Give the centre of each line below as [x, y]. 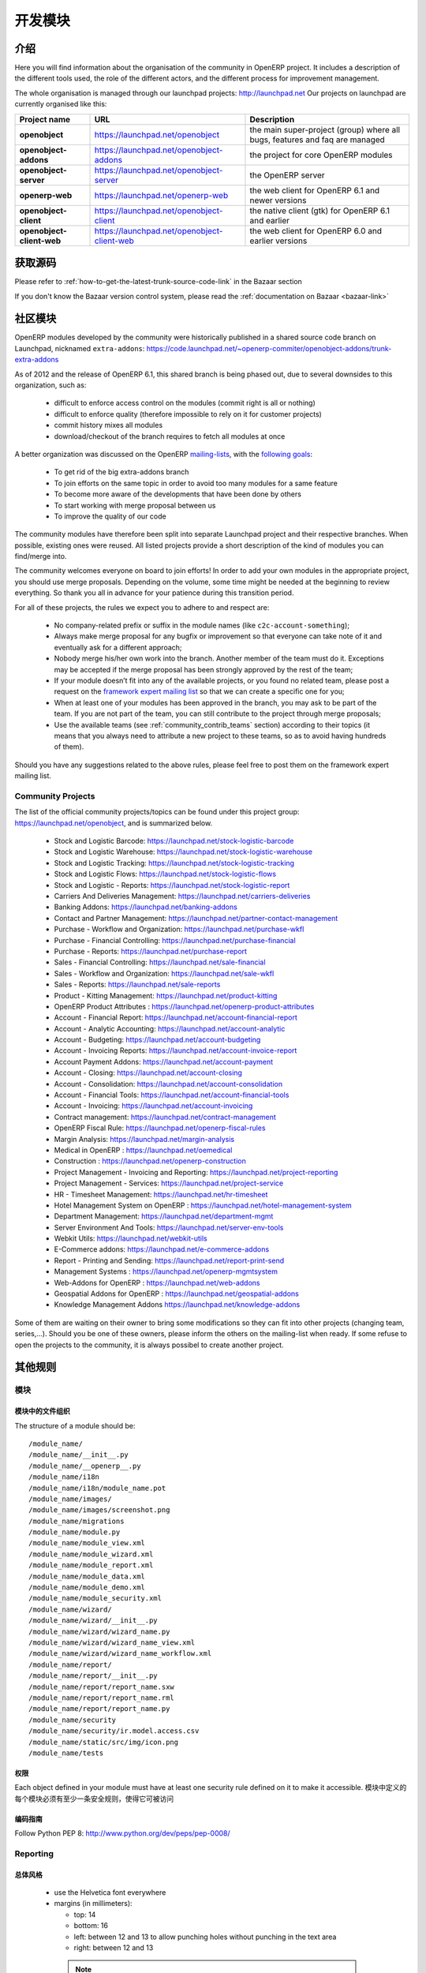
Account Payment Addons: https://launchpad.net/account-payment [164, 1061]
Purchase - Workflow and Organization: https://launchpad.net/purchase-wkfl [179, 929]
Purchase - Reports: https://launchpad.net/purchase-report [151, 951]
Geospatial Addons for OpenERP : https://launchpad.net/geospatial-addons [176, 1293]
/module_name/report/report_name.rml [102, 1698]
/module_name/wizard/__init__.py [93, 1621]
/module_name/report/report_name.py [99, 1709]
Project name [45, 119]
